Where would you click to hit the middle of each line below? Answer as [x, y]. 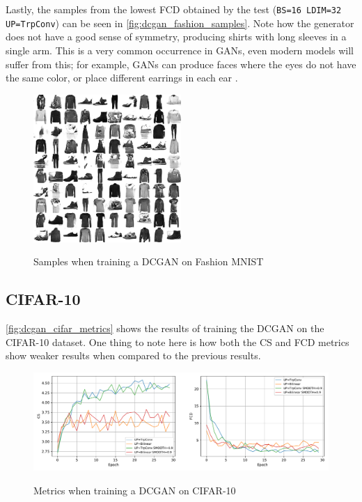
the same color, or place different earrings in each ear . [122, 78]
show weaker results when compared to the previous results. [133, 355]
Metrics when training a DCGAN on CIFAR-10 [135, 490]
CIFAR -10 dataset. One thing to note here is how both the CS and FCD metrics [178, 342]
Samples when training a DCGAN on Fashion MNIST [149, 261]
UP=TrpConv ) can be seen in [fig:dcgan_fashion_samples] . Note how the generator [180, 23]
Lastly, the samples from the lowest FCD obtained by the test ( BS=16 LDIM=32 [174, 9]
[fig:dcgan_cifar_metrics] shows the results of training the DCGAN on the [165, 328]
